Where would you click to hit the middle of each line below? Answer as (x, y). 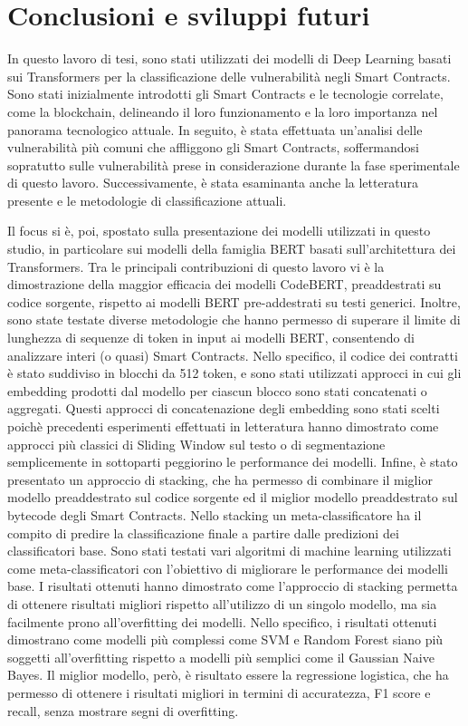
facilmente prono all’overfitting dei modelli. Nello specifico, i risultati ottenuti (222, 621)
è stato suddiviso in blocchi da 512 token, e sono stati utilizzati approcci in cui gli (234, 373)
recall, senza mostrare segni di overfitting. (123, 710)
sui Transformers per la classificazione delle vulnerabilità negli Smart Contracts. (229, 76)
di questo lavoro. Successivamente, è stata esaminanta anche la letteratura (213, 183)
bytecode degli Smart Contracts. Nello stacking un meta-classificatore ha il (215, 514)
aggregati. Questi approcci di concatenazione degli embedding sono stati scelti (224, 408)
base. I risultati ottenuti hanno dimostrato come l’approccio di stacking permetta (233, 586)
